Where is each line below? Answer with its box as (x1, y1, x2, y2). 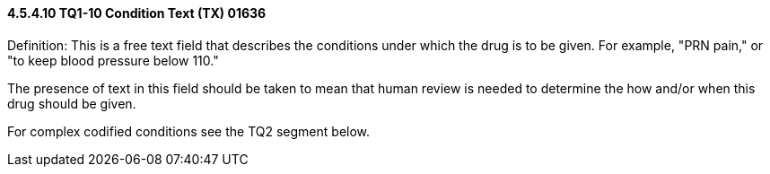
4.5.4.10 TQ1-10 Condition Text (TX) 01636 (7, 5, 267, 21)
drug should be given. (7, 95, 136, 111)
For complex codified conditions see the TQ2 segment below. (7, 123, 371, 139)
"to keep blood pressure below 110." (7, 52, 219, 68)
